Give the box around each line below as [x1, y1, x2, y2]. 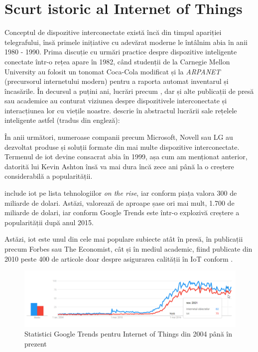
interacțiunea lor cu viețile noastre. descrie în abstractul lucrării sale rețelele [4, 105, 237, 115]
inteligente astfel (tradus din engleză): [4, 115, 120, 125]
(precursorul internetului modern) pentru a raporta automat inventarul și [4, 76, 229, 86]
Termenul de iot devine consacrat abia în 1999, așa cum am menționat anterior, [4, 151, 248, 162]
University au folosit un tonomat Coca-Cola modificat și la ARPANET [4, 66, 221, 76]
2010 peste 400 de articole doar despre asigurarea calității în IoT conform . [4, 253, 233, 264]
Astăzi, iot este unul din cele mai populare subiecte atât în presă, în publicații [4, 234, 243, 244]
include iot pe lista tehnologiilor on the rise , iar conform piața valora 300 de [4, 188, 237, 198]
